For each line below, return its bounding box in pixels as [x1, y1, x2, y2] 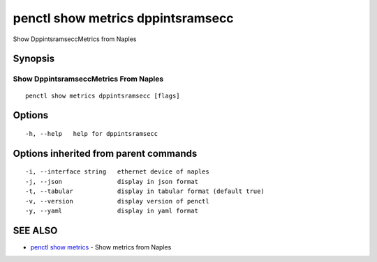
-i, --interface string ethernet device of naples [25, 168, 209, 176]
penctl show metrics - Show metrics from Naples [30, 242, 172, 251]
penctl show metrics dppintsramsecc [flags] [25, 91, 181, 100]
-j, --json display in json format [25, 178, 199, 185]
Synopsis [13, 53, 55, 65]
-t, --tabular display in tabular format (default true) [25, 187, 265, 195]
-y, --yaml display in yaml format [25, 206, 199, 215]
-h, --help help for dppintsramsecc [25, 130, 158, 137]
